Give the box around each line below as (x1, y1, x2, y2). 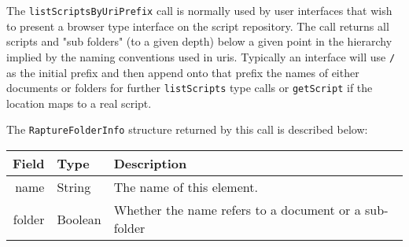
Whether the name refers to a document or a (113, 201, 361, 219)
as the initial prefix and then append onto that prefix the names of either (6, 64, 359, 80)
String (57, 178, 91, 196)
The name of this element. (113, 178, 258, 196)
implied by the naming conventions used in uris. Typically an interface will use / (6, 48, 396, 65)
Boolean (57, 209, 101, 228)
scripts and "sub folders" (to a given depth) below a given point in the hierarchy (6, 33, 392, 50)
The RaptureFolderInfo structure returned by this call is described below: (6, 121, 368, 138)
